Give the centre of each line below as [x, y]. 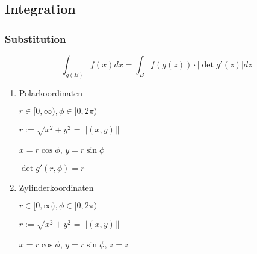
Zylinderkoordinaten [56, 187]
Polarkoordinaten [51, 92]
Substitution [36, 38]
